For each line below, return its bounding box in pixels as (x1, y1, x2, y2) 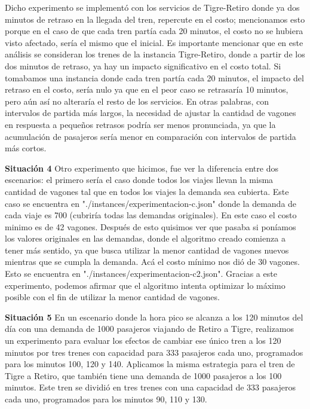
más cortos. (5, 142, 47, 154)
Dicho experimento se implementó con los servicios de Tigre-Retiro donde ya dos (5, 1, 300, 13)
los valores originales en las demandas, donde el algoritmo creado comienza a (5, 232, 286, 245)
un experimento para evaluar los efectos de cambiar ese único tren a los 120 (5, 334, 281, 347)
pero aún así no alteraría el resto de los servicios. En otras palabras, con (5, 94, 269, 107)
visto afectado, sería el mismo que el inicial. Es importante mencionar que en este (5, 36, 303, 48)
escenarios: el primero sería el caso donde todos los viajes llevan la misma (5, 173, 274, 186)
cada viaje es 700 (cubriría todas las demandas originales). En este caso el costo (5, 209, 297, 221)
